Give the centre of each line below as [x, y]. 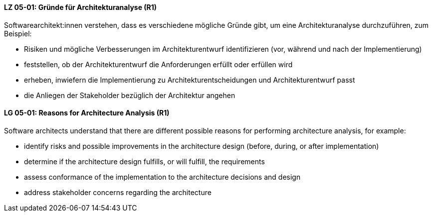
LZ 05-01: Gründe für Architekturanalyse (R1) [81, 7]
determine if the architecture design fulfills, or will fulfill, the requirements [144, 161]
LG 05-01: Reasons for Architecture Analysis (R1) [87, 113]
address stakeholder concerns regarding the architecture [118, 192]
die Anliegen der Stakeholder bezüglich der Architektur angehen [130, 95]
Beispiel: [18, 33]
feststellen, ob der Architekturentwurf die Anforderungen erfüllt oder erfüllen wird [158, 64]
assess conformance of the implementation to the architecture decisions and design [162, 177]
